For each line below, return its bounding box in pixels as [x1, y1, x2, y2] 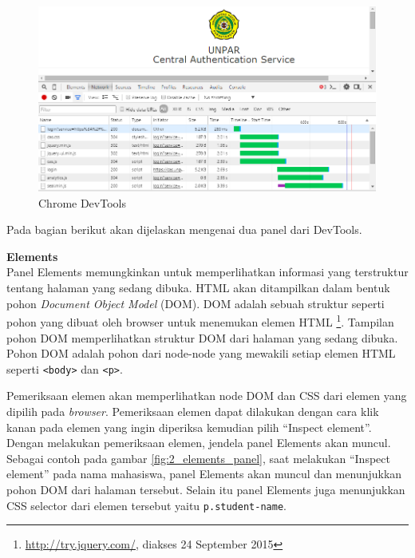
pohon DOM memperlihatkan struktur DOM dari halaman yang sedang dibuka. [6, 329, 398, 346]
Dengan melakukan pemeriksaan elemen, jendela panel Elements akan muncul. [6, 434, 391, 451]
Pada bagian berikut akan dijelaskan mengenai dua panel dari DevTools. [6, 221, 362, 238]
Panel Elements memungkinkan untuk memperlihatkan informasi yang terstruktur [6, 263, 409, 280]
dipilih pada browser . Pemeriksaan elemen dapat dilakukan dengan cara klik [6, 402, 379, 419]
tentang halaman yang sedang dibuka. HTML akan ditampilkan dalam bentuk [6, 279, 390, 296]
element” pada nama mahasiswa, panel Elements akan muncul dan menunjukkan [6, 465, 402, 482]
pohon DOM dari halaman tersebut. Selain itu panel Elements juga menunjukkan [6, 481, 405, 497]
